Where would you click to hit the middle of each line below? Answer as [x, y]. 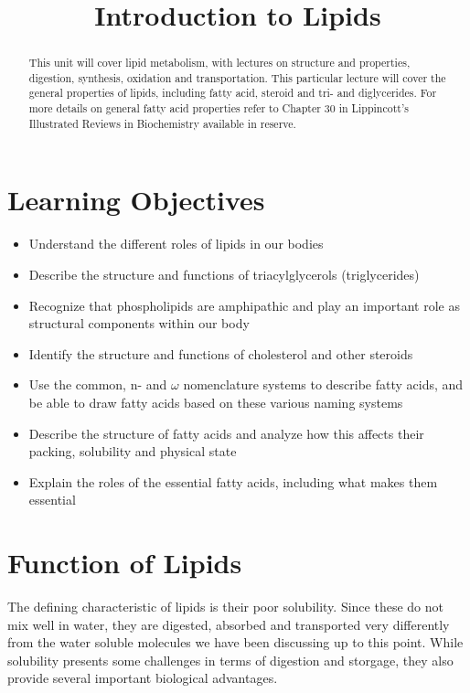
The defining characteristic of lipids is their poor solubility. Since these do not [225, 607]
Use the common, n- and [98, 384]
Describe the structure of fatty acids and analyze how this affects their [226, 433]
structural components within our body [139, 323]
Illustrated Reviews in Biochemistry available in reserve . [162, 123]
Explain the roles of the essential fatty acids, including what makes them [233, 481]
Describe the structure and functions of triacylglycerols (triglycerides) [224, 274]
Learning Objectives [136, 200]
